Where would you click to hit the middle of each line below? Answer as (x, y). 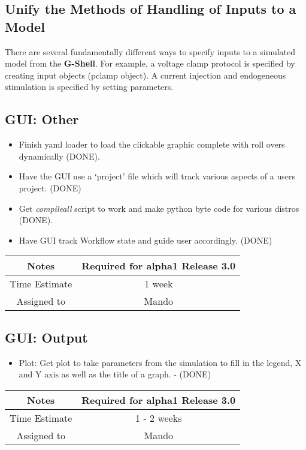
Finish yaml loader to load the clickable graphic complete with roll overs (152, 144)
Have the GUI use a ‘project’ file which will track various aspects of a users (157, 176)
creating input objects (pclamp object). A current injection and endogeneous (146, 75)
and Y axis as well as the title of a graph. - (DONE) (115, 374)
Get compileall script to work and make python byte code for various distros (159, 208)
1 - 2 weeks (159, 418)
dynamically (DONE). (59, 156)
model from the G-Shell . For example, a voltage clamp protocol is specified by (150, 63)
